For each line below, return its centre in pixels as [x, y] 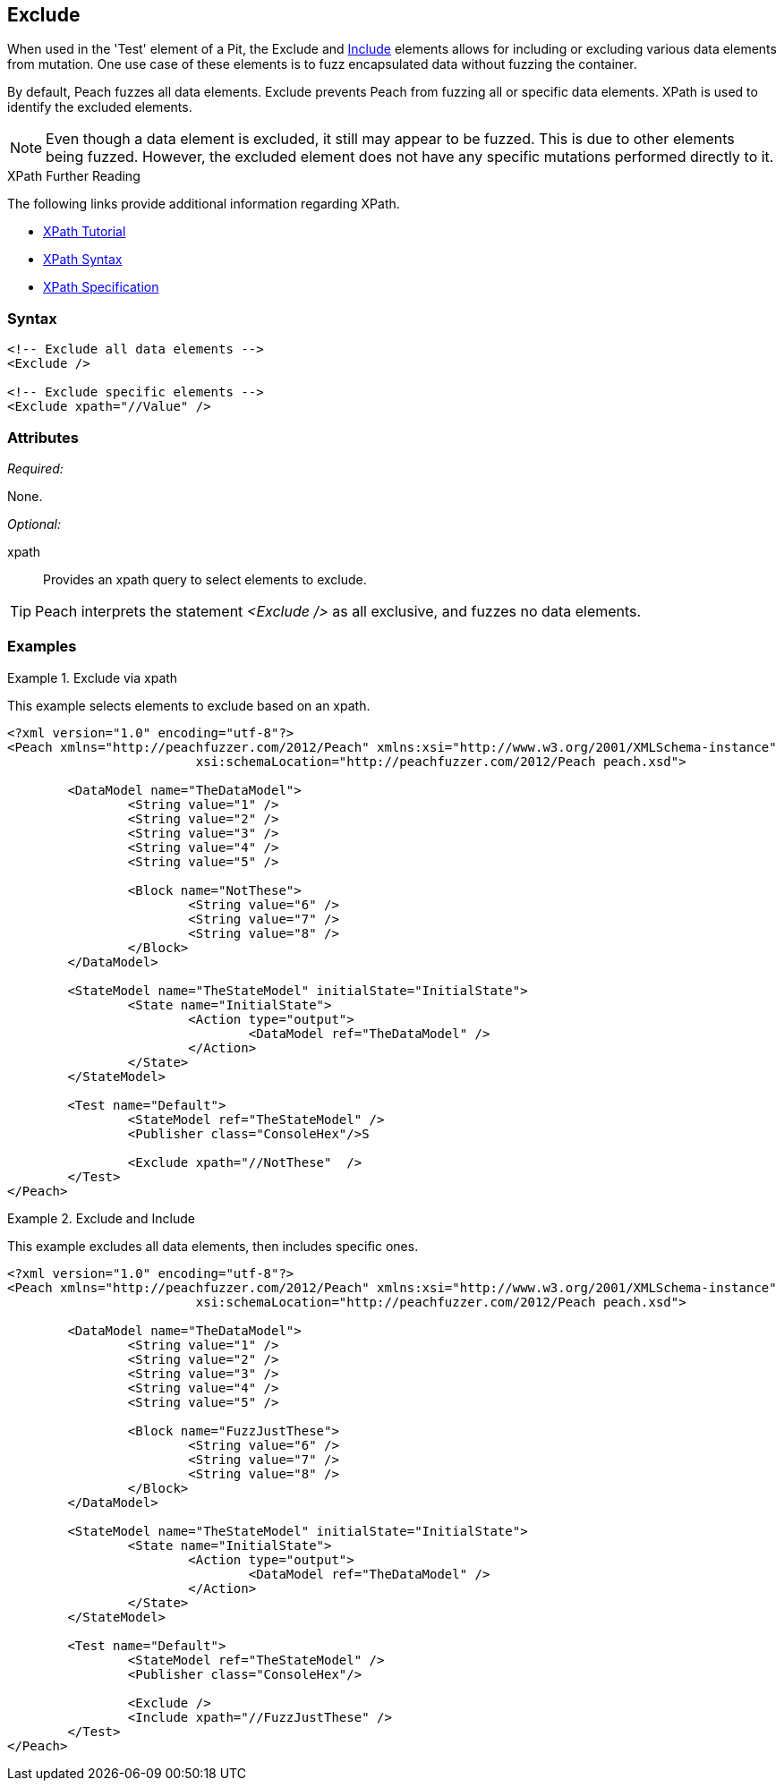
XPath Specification [101, 287]
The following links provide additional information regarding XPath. [204, 204]
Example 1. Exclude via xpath [93, 677]
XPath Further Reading [74, 176]
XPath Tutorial [85, 232]
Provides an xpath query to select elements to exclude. [205, 579]
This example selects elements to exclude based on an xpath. [189, 705]
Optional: [34, 524]
